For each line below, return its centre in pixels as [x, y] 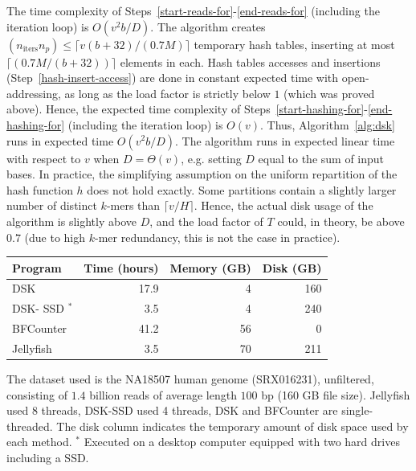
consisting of [37, 394]
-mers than [133, 205]
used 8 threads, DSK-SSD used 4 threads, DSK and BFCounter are [172, 410]
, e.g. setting [211, 158]
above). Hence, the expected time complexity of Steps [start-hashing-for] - [187, 109]
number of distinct [52, 205]
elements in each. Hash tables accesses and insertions [250, 61]
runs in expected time [60, 140]
